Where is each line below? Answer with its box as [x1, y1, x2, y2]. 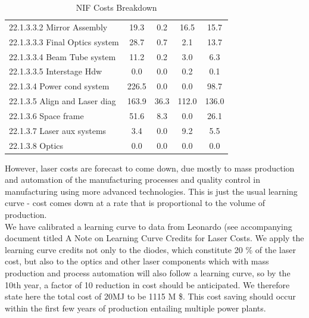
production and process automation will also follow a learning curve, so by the [5, 267, 291, 279]
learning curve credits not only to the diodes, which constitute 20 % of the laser [5, 243, 296, 255]
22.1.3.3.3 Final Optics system [9, 35, 119, 48]
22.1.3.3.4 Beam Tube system [9, 50, 116, 63]
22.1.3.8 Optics [9, 139, 64, 151]
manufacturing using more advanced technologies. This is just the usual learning [5, 185, 298, 197]
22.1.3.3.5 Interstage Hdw [9, 65, 102, 77]
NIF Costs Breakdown [76, 1, 157, 13]
